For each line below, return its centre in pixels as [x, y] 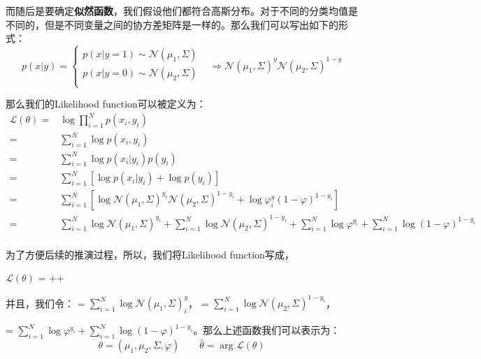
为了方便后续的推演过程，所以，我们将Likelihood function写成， [150, 254]
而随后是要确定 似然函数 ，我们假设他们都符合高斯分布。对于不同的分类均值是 [182, 10]
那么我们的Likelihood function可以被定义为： [106, 104]
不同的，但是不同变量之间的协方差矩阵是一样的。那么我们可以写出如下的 [172, 24]
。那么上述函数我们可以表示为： [267, 330]
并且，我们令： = [45, 303]
